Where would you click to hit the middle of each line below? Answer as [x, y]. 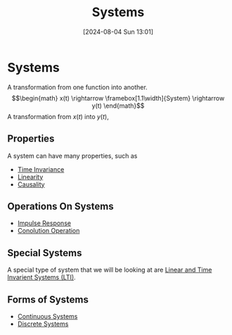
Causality [31, 184]
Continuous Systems [47, 316]
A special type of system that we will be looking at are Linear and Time [110, 270]
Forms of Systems [48, 299]
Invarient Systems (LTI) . [41, 277]
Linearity [30, 177]
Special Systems [45, 253]
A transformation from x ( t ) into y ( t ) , [58, 116]
